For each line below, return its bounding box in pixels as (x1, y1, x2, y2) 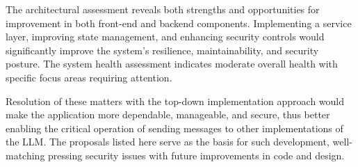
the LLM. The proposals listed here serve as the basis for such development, (6, 134, 329, 149)
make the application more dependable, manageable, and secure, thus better (6, 107, 330, 122)
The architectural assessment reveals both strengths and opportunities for (6, 2, 320, 16)
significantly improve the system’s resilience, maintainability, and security (6, 42, 319, 57)
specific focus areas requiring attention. (6, 70, 172, 84)
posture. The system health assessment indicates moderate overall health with (6, 56, 338, 71)
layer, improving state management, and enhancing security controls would (6, 29, 325, 44)
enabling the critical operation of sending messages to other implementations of (6, 120, 343, 135)
